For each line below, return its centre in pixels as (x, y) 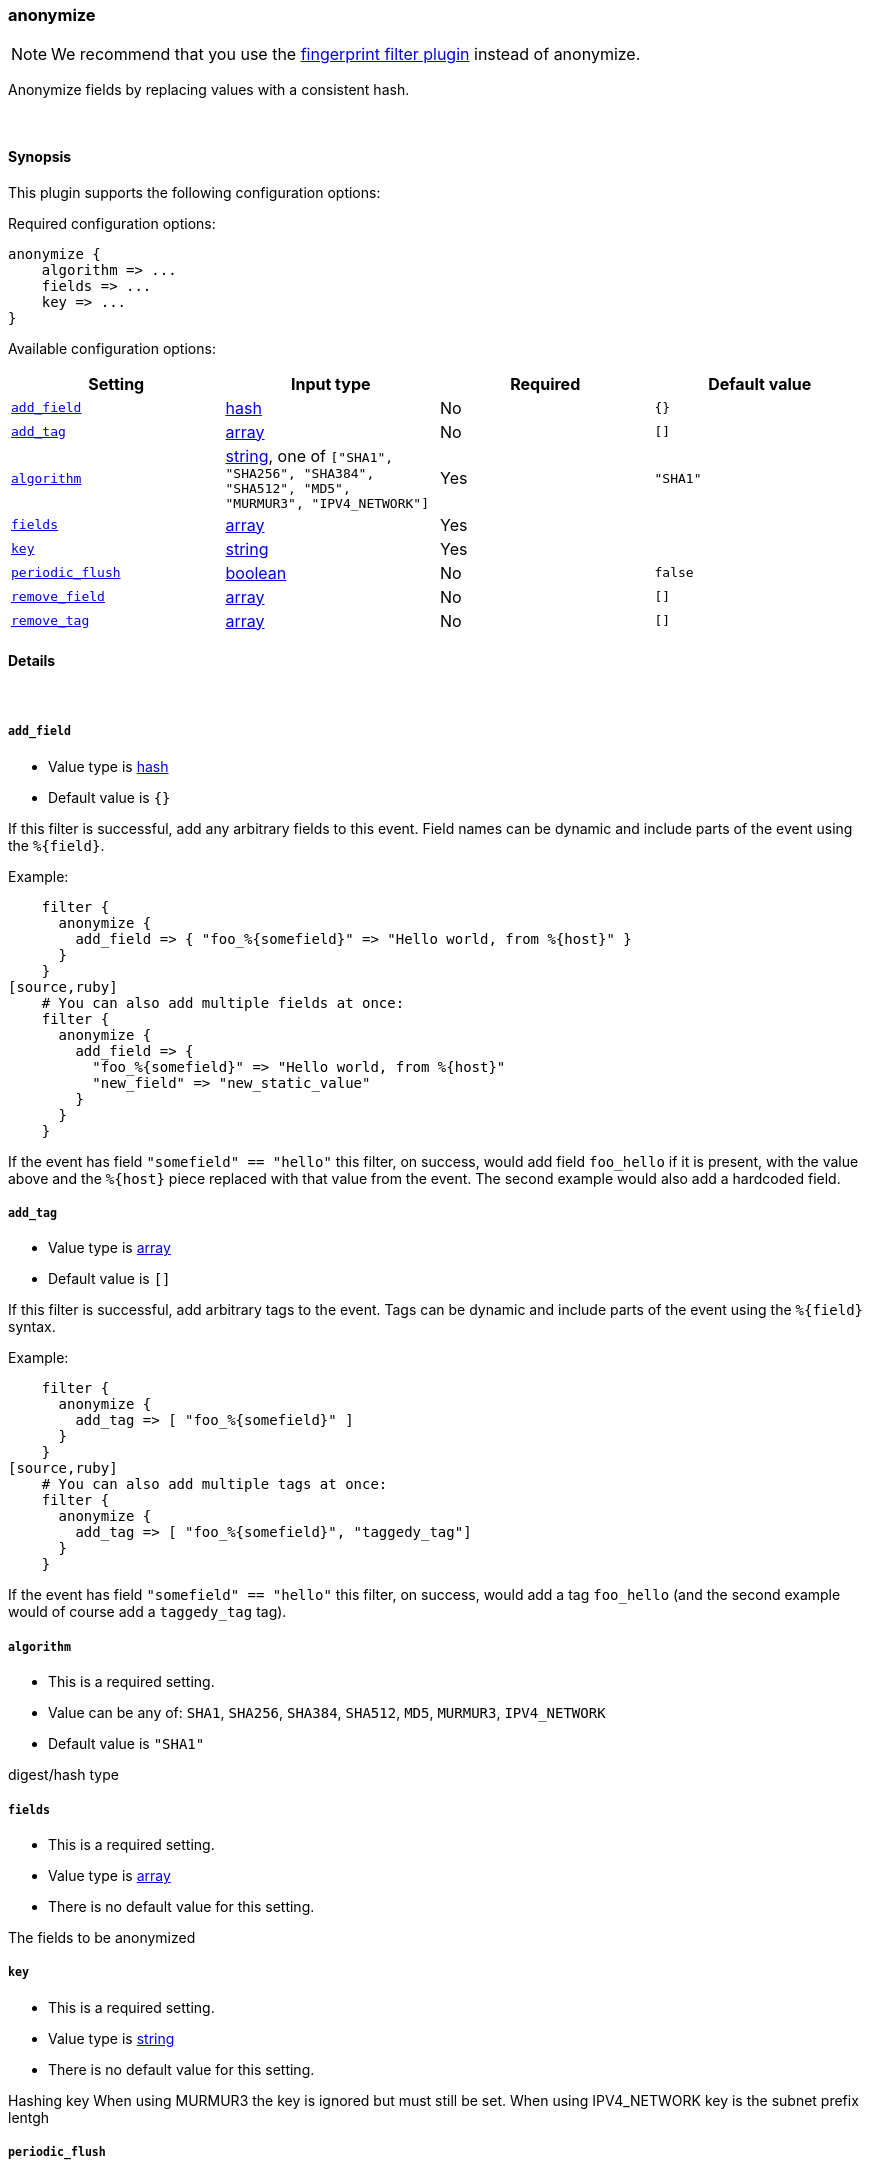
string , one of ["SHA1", (309, 455)
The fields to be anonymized (102, 1937)
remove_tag (50, 621)
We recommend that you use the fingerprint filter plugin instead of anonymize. (346, 54)
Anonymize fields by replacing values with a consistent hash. (209, 90)
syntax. (32, 1327)
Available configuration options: (112, 348)
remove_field (58, 597)
